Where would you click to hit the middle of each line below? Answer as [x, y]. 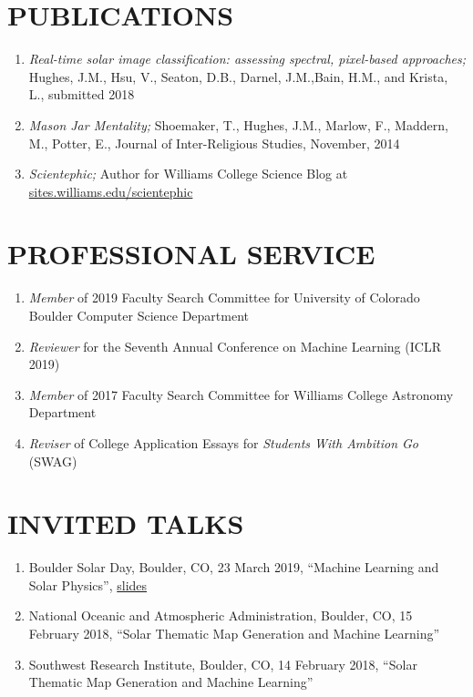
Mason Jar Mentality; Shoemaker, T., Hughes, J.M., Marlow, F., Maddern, [238, 124]
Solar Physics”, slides [88, 584]
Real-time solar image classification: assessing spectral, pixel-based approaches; [247, 59]
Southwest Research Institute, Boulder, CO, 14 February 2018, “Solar [223, 664]
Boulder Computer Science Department [139, 315]
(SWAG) [53, 461]
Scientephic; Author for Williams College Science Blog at [188, 174]
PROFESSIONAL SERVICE [191, 254]
